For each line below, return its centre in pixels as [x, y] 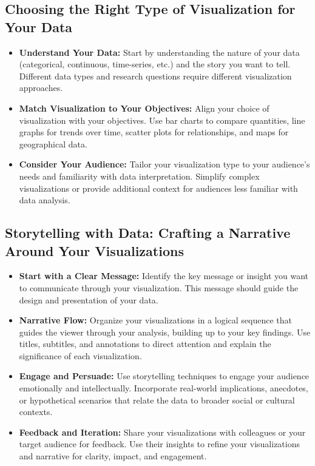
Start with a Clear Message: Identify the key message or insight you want [164, 276]
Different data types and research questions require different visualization [155, 76]
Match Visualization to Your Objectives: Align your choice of [144, 108]
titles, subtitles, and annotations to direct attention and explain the [145, 344]
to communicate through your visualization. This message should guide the [159, 287]
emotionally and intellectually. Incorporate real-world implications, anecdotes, [164, 388]
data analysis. [45, 200]
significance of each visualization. [80, 355]
